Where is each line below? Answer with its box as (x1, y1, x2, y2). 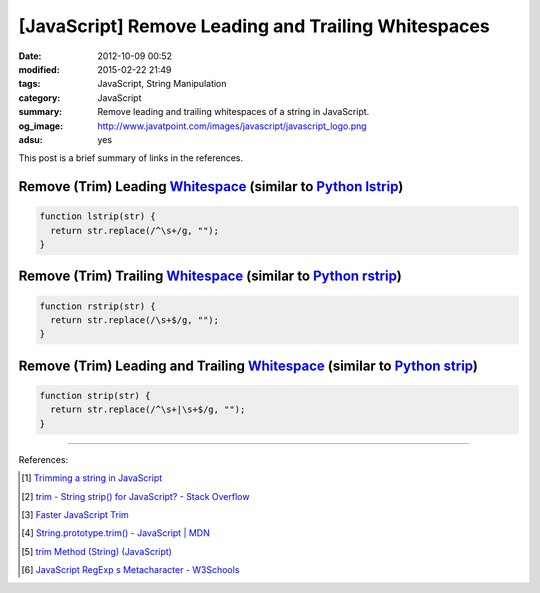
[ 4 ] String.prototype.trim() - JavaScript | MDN (21, 527, 210, 539)
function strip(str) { (39, 390, 151, 402)
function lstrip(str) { (39, 211, 157, 222)
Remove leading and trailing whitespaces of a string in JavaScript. (97, 106, 370, 118)
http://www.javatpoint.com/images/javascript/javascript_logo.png (97, 120, 367, 132)
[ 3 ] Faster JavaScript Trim (21, 508, 129, 520)
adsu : (18, 133, 44, 145)
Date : (18, 50, 42, 62)
